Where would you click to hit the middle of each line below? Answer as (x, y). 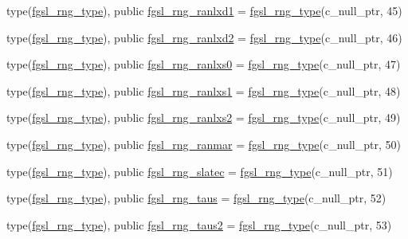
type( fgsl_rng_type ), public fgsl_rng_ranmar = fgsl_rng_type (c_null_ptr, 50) (204, 144)
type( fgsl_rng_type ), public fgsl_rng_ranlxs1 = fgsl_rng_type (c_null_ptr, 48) (204, 90)
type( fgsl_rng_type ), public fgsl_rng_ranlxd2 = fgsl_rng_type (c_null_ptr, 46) (204, 37)
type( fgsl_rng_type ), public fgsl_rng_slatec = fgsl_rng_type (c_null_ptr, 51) (200, 171)
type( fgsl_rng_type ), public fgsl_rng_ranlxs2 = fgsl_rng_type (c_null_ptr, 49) (204, 118)
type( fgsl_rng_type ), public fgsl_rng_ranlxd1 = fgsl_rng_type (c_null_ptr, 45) (204, 10)
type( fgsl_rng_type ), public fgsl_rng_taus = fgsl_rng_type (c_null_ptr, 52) (196, 198)
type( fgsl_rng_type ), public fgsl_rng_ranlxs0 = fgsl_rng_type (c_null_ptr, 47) (204, 64)
